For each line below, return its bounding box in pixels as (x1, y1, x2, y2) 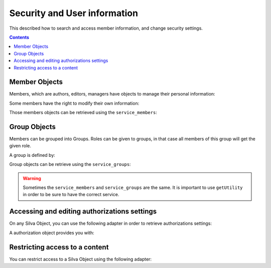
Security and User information (9, 8, 138, 19)
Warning (23, 175, 41, 181)
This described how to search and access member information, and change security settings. (9, 25, 203, 31)
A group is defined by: (9, 152, 55, 158)
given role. (9, 143, 31, 149)
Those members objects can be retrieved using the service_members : (9, 110, 158, 116)
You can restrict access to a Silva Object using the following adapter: (9, 256, 152, 262)
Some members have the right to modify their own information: (9, 100, 140, 106)
